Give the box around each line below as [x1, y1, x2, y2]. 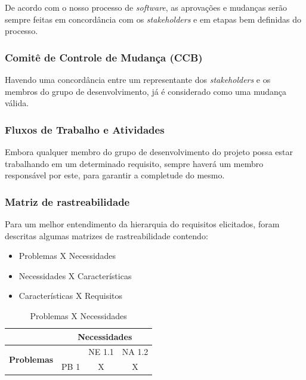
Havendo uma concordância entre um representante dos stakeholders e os [5, 73, 271, 85]
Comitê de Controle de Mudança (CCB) [5, 50, 203, 64]
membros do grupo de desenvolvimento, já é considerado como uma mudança [5, 85, 287, 97]
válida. [5, 97, 29, 109]
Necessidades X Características [18, 269, 132, 282]
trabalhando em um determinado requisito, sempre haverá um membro [5, 157, 264, 169]
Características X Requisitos [18, 289, 123, 302]
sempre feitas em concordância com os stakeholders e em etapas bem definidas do [5, 13, 302, 25]
